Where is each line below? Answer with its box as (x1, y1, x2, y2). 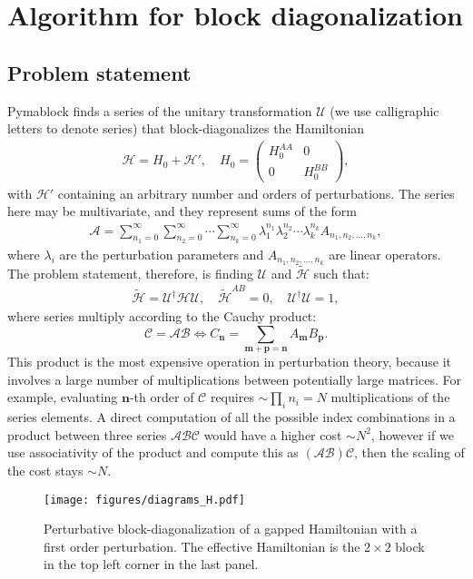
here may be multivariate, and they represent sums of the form (7, 201, 358, 221)
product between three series (7, 425, 167, 444)
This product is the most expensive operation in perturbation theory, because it (7, 352, 452, 371)
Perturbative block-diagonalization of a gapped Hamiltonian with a (44, 519, 418, 538)
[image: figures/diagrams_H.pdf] (44, 493, 245, 506)
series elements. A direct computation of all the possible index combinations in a (7, 407, 456, 427)
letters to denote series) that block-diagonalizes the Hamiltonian (7, 119, 365, 138)
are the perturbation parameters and (59, 244, 264, 263)
